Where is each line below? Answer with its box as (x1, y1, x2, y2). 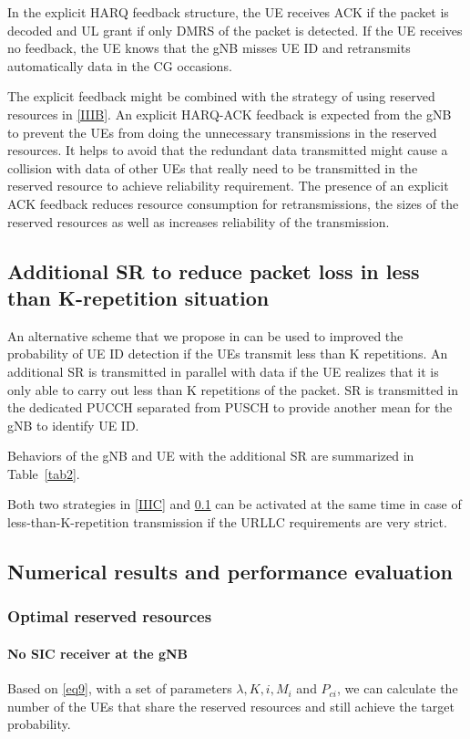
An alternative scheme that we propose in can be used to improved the (7, 326, 404, 345)
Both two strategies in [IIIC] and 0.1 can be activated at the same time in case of (7, 494, 462, 514)
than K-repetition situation (7, 283, 270, 311)
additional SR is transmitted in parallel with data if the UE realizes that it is (7, 361, 439, 380)
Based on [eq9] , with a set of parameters (7, 679, 232, 698)
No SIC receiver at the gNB (7, 643, 188, 662)
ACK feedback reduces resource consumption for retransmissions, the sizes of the (7, 193, 459, 213)
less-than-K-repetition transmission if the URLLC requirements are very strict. (7, 513, 447, 532)
